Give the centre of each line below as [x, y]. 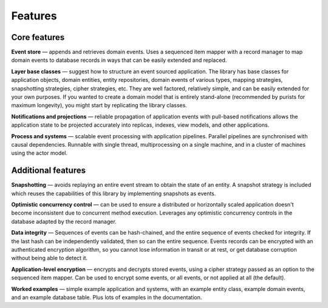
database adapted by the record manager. [64, 221]
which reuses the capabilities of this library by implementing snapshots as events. [114, 193]
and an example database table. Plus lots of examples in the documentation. [107, 297]
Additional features [49, 171]
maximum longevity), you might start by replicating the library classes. [99, 105]
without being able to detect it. [50, 258]
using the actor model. [39, 153]
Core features [38, 37]
